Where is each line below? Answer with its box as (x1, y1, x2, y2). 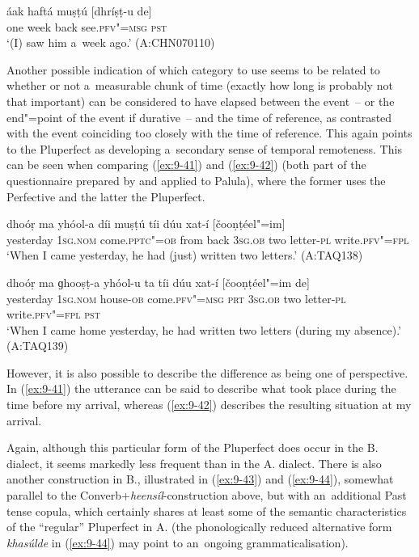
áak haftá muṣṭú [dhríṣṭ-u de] (6, 2, 152, 19)
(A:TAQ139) (6, 337, 69, 354)
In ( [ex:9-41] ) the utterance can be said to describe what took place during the (6, 380, 396, 397)
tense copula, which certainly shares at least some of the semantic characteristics (6, 502, 407, 519)
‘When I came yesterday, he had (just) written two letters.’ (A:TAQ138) (6, 247, 363, 264)
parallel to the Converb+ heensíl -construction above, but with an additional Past (6, 487, 407, 504)
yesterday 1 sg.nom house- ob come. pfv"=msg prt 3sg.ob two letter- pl (6, 289, 346, 306)
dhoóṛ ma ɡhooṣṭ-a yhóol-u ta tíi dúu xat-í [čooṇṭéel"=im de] (6, 273, 310, 290)
